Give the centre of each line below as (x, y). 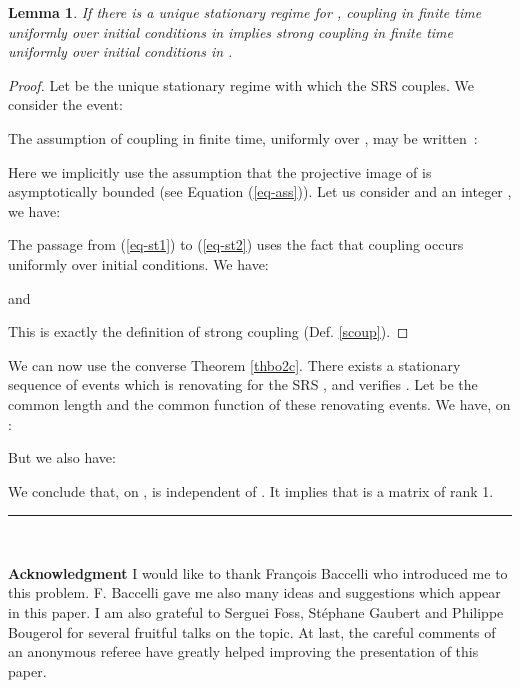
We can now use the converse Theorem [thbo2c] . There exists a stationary (234, 364)
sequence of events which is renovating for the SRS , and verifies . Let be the (243, 384)
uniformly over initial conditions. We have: (138, 263)
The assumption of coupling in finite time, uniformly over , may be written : (243, 137)
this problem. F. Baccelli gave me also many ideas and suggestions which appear (254, 592)
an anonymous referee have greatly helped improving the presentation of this (243, 651)
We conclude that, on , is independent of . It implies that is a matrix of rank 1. (251, 490)
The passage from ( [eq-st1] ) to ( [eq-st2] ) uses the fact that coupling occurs (236, 244)
